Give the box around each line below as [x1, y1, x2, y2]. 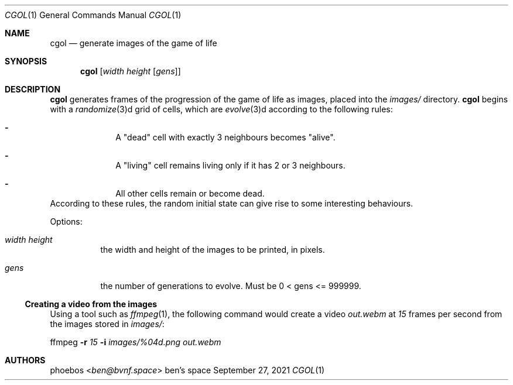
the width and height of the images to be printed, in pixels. [100, 245, 325, 255]
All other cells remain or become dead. [115, 188, 265, 198]
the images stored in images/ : [50, 319, 165, 329]
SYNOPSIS [5, 56, 47, 66]
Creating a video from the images [25, 299, 158, 309]
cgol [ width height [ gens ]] [80, 66, 181, 76]
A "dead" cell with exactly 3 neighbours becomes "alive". [115, 132, 336, 142]
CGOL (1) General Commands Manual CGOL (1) [5, 10, 182, 20]
